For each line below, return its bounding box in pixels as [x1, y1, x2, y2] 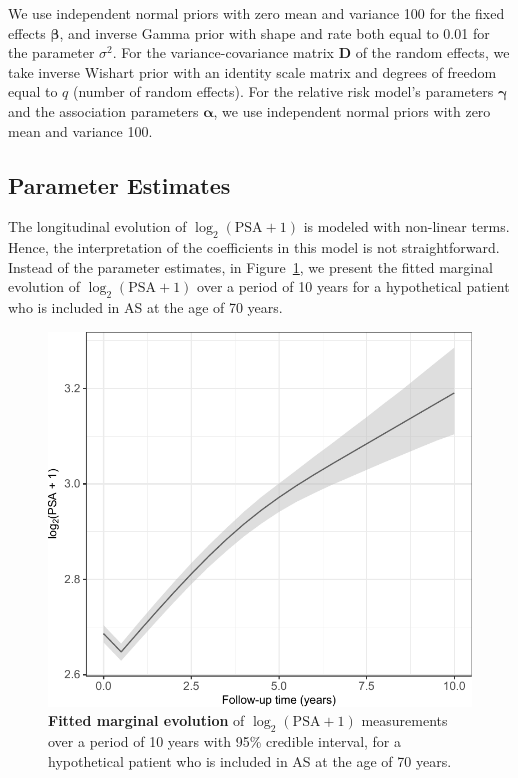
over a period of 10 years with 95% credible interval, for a [48, 730, 402, 751]
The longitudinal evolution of [8, 216, 187, 237]
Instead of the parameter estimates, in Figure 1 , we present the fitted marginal [8, 256, 493, 277]
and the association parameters [8, 100, 199, 121]
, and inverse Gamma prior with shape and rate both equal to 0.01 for [59, 22, 490, 43]
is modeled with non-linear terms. [303, 216, 510, 237]
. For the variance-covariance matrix [112, 42, 334, 63]
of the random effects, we [355, 42, 510, 63]
